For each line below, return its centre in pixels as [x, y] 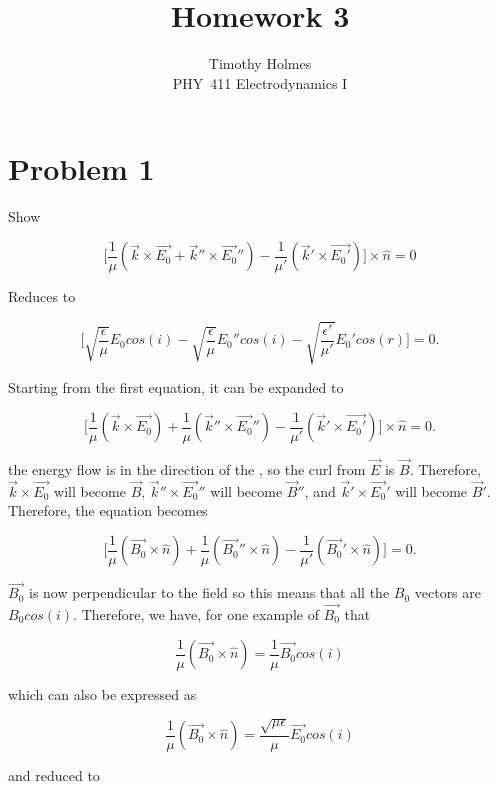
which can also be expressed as [102, 693]
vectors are [448, 592]
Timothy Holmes [260, 63]
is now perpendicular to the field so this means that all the [209, 592]
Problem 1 [81, 168]
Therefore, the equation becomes [108, 510]
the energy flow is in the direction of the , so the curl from [187, 468]
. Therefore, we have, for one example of [196, 614]
